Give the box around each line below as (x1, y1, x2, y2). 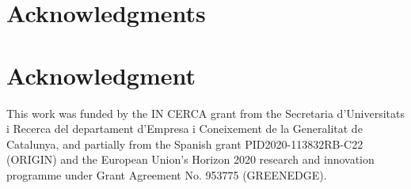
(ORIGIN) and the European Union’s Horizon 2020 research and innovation (6, 151, 375, 168)
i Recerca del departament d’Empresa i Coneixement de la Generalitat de (6, 120, 363, 137)
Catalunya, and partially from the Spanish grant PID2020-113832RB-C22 (6, 135, 363, 152)
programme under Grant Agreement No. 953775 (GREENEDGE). (6, 166, 327, 183)
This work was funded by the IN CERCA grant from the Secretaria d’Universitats (6, 104, 405, 121)
